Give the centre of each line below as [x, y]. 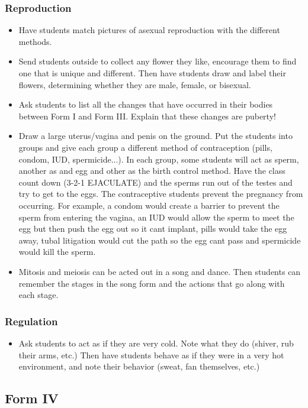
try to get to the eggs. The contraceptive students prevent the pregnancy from [161, 194]
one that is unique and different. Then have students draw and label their [152, 73]
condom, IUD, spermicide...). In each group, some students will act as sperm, [159, 159]
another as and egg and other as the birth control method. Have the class [152, 171]
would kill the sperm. [57, 252]
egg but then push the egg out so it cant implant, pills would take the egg [153, 229]
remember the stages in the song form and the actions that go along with [152, 283]
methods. [35, 41]
